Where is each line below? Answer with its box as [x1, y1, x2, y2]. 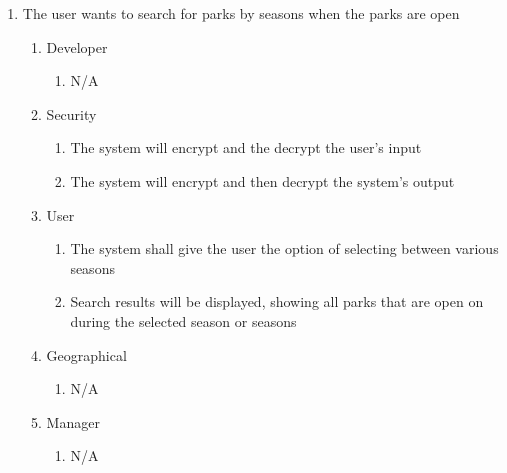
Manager [46, 411, 100, 432]
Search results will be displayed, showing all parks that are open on [70, 291, 484, 312]
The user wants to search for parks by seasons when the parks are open [22, 3, 460, 23]
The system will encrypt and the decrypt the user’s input [70, 137, 422, 158]
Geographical [46, 344, 127, 365]
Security [46, 103, 97, 124]
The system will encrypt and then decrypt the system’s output [70, 170, 455, 191]
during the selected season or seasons [70, 310, 297, 331]
